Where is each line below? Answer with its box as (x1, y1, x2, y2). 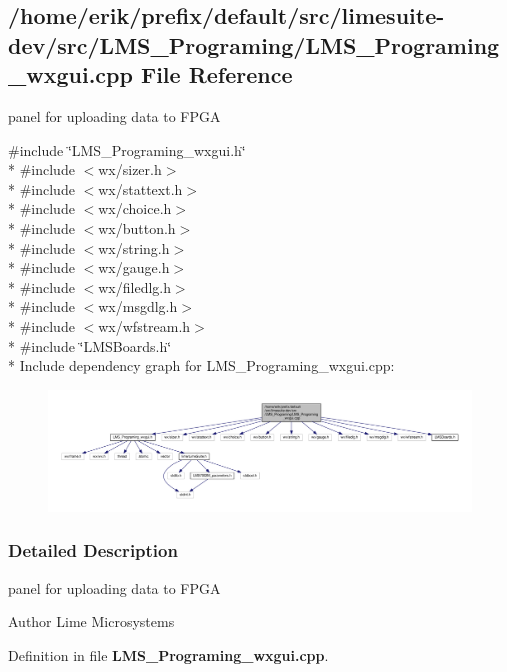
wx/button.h (98, 217, 176, 238)
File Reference (140, 59, 293, 90)
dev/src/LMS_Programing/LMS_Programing (8, 29, 500, 60)
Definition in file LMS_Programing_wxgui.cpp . (8, 644, 329, 665)
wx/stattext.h (98, 178, 183, 199)
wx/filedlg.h (98, 276, 171, 297)
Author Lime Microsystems (8, 611, 175, 632)
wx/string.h (98, 237, 170, 258)
